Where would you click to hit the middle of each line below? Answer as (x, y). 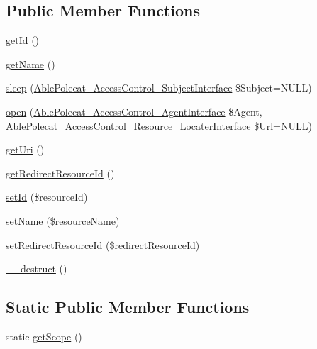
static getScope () (44, 336)
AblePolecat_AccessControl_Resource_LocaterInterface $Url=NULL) (159, 125)
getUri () (25, 149)
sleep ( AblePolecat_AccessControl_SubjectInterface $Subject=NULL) (159, 88)
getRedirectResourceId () (60, 173)
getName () (30, 63)
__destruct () (37, 268)
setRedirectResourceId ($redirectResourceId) (103, 244)
